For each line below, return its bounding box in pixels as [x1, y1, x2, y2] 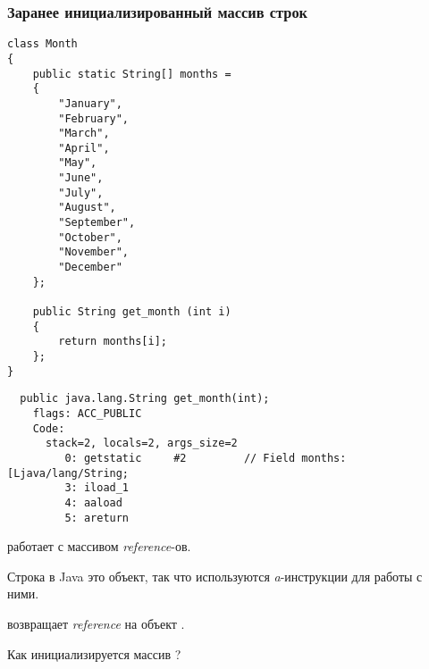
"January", [58, 96, 122, 110]
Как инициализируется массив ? [7, 644, 181, 663]
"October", [58, 230, 122, 244]
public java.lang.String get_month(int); [20, 392, 270, 406]
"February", [58, 112, 130, 125]
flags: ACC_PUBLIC [32, 406, 142, 420]
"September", [58, 216, 136, 230]
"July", [58, 186, 104, 199]
